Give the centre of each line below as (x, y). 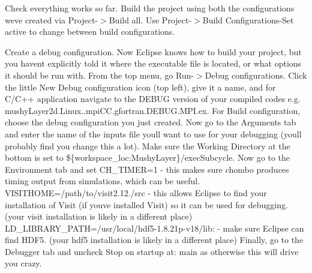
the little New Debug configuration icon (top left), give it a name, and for (140, 87)
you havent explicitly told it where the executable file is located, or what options (153, 63)
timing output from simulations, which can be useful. (103, 181)
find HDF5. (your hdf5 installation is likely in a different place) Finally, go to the (154, 240)
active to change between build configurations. (90, 31)
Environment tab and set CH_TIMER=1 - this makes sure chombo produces (147, 169)
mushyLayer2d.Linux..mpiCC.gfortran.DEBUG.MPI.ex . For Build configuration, (153, 110)
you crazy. (23, 263)
